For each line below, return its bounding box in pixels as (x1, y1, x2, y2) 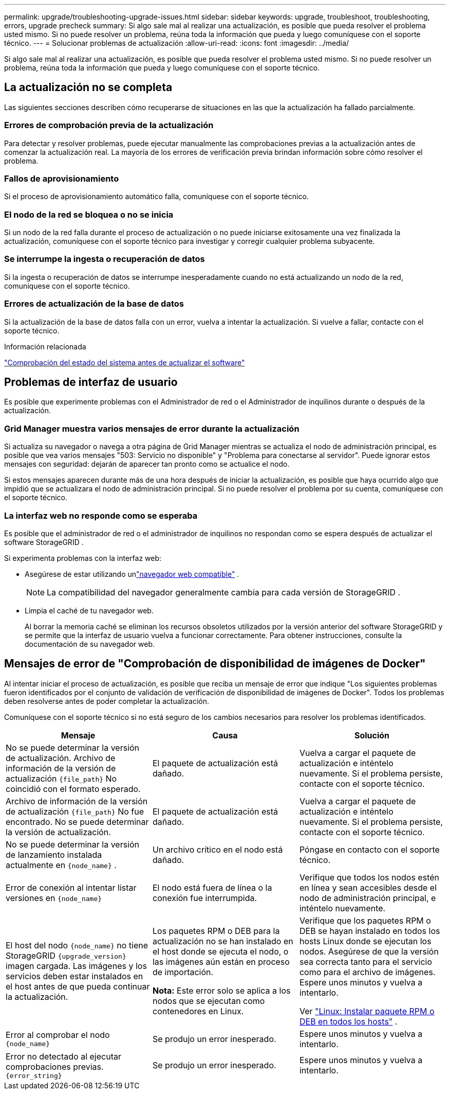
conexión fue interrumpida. (152, 892, 257, 903)
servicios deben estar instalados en (6, 971, 143, 981)
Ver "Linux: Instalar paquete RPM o (299, 1005, 435, 1016)
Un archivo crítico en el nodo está (152, 844, 283, 855)
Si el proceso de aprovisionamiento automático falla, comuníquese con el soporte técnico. (4, 192, 309, 201)
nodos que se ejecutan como (152, 995, 265, 1006)
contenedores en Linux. (152, 1005, 244, 1016)
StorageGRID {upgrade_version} (6, 950, 126, 961)
